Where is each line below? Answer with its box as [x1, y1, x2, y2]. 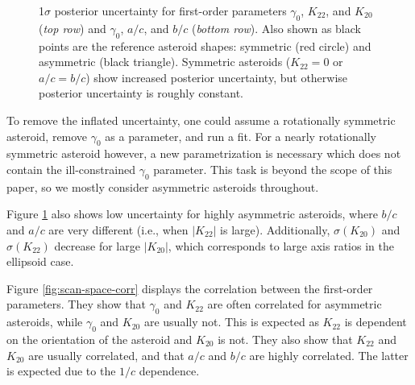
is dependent [344, 313, 407, 330]
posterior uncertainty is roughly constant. [39, 85, 243, 101]
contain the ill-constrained [6, 160, 135, 177]
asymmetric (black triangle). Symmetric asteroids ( [39, 53, 291, 70]
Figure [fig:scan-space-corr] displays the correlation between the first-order [6, 279, 373, 296]
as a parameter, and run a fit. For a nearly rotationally [105, 127, 376, 144]
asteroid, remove [6, 127, 88, 144]
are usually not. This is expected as [143, 313, 319, 330]
